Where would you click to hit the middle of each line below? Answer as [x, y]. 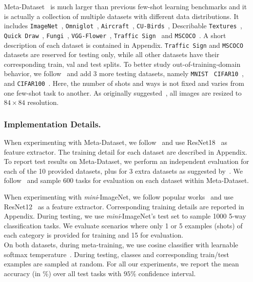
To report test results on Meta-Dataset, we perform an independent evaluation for [126, 161]
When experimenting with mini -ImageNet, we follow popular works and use [119, 197]
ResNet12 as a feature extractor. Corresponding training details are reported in [124, 206]
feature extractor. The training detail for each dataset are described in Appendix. [126, 151]
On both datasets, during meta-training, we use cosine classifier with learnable [121, 244]
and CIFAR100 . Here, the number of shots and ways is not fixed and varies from [124, 83]
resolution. [43, 102]
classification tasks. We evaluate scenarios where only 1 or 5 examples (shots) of [123, 225]
